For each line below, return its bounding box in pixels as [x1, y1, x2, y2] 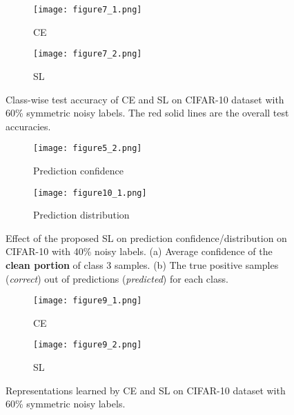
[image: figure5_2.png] [33, 143, 142, 154]
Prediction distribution [33, 207, 130, 222]
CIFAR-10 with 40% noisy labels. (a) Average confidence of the [6, 244, 273, 259]
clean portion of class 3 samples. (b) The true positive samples [6, 257, 279, 272]
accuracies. [6, 119, 51, 133]
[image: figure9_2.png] [33, 340, 142, 350]
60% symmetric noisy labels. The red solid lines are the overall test [6, 105, 289, 120]
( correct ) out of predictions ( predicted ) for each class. [6, 271, 228, 285]
